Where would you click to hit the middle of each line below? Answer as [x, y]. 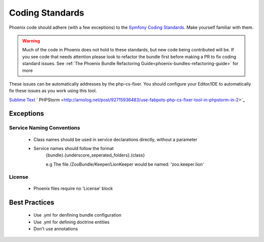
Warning [31, 41]
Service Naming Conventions [44, 128]
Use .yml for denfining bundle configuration [77, 215]
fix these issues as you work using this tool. [53, 91]
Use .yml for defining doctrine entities [72, 222]
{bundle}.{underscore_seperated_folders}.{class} [95, 155]
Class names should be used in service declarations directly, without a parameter [115, 139]
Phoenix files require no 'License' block [73, 188]
